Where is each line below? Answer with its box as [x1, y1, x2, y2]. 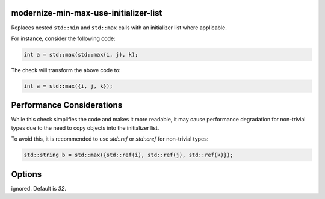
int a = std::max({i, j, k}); [23, 82, 113, 90]
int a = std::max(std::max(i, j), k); [23, 51, 138, 58]
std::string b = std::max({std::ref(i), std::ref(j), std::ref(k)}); [23, 152, 234, 159]
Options [11, 169, 42, 179]
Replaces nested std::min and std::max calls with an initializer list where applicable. [11, 24, 227, 31]
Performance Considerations [11, 100, 123, 111]
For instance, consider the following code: [11, 35, 116, 42]
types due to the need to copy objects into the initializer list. [11, 124, 159, 132]
